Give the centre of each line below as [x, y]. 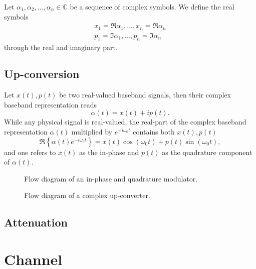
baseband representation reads [51, 104]
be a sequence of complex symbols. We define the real [152, 6]
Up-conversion [42, 74]
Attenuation [36, 222]
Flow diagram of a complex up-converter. [87, 195]
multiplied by [92, 132]
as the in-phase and [109, 152]
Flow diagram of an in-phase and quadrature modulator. [111, 178]
